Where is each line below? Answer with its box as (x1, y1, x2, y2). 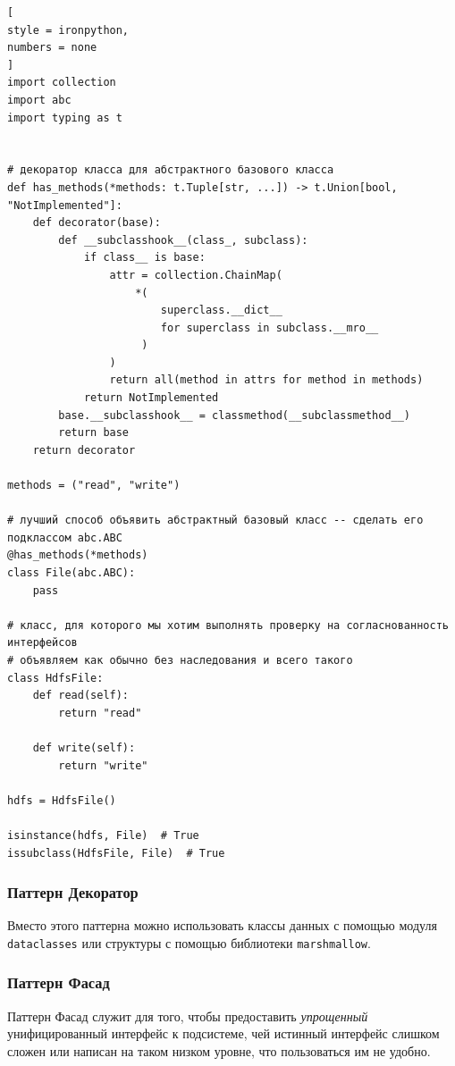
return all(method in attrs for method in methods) (109, 374, 424, 387)
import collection (7, 76, 116, 89)
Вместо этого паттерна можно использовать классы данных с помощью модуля (7, 916, 437, 935)
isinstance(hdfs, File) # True (7, 828, 199, 842)
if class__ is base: (83, 251, 206, 264)
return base (58, 426, 130, 440)
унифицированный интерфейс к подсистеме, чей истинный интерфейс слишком (7, 1024, 440, 1043)
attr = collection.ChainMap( (109, 268, 282, 281)
